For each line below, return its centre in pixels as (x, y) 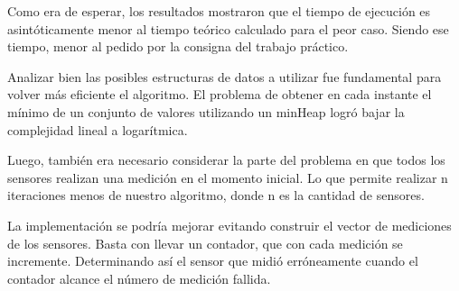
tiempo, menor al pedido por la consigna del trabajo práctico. (178, 46)
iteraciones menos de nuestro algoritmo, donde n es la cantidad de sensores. (216, 195)
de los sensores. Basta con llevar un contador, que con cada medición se (205, 243)
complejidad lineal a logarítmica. (98, 129)
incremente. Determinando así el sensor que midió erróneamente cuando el (213, 261)
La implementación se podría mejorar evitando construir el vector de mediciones (229, 225)
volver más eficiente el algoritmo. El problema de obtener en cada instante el (220, 94)
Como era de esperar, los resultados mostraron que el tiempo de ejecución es (219, 11)
